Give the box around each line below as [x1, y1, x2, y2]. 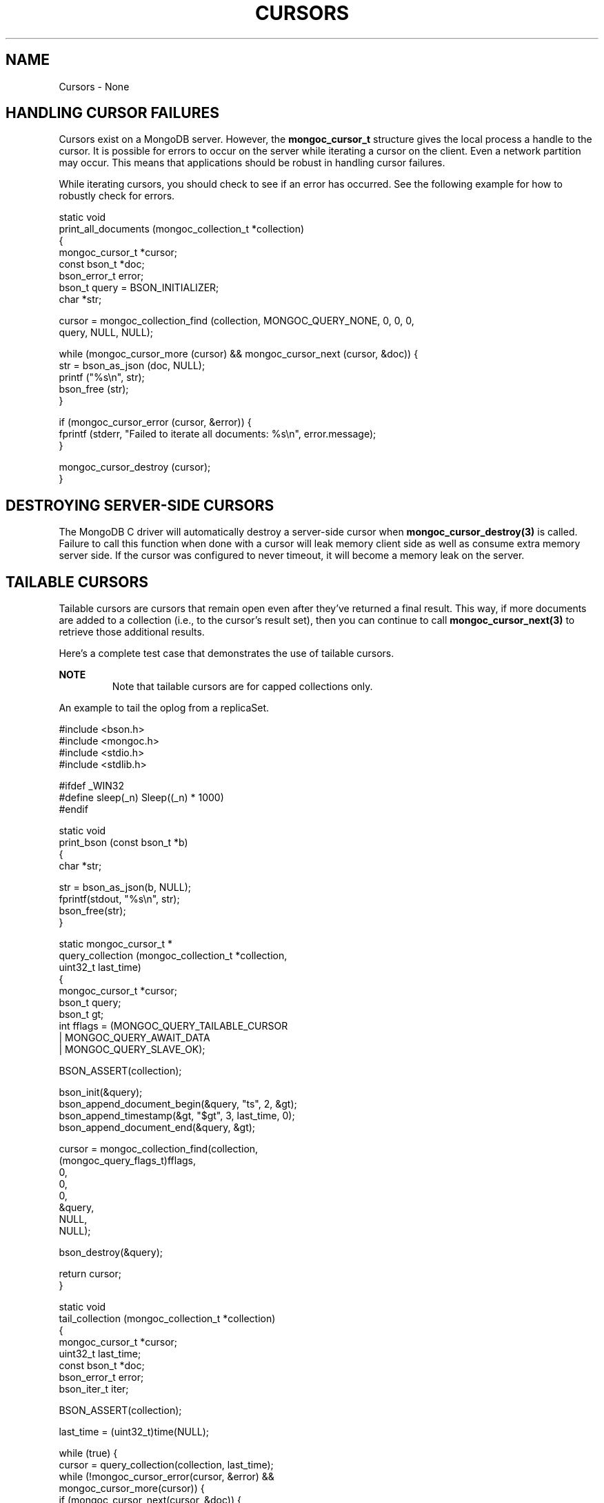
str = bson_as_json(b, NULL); [59, 881, 191, 894]
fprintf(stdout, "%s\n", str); [59, 893, 180, 905]
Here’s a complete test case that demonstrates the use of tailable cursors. [59, 647, 394, 660]
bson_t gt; [59, 1008, 104, 1021]
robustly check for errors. [59, 190, 175, 202]
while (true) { [59, 1447, 118, 1460]
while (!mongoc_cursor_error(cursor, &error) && [59, 1471, 274, 1483]
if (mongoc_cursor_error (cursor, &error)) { [59, 416, 252, 429]
